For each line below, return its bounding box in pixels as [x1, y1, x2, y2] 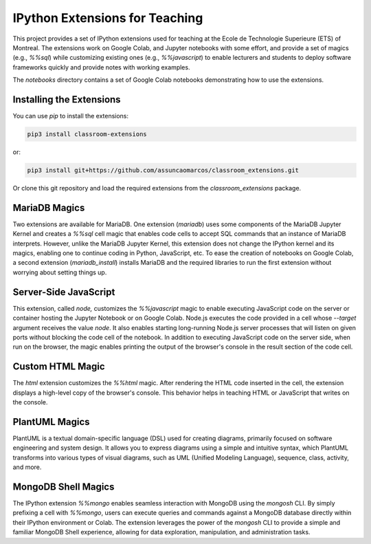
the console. [12, 398, 48, 406]
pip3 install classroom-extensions [27, 131, 147, 138]
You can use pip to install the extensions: [12, 112, 129, 120]
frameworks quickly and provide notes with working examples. [12, 63, 190, 72]
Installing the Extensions [12, 94, 121, 105]
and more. [12, 463, 42, 471]
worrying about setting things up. [12, 268, 107, 276]
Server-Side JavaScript [12, 286, 115, 298]
